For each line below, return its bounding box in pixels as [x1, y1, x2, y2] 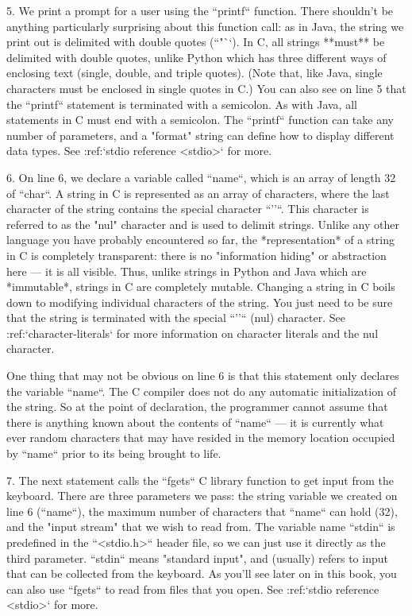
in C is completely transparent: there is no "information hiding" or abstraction [6, 246, 387, 263]
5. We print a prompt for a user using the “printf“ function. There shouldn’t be [6, 2, 394, 18]
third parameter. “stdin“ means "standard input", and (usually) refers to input [6, 549, 388, 566]
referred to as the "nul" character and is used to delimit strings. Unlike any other [6, 215, 399, 232]
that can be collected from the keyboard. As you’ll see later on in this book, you [6, 565, 397, 582]
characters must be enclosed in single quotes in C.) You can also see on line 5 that [6, 79, 406, 96]
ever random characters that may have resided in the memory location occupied [6, 429, 395, 446]
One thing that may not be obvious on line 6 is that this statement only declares [6, 367, 399, 384]
